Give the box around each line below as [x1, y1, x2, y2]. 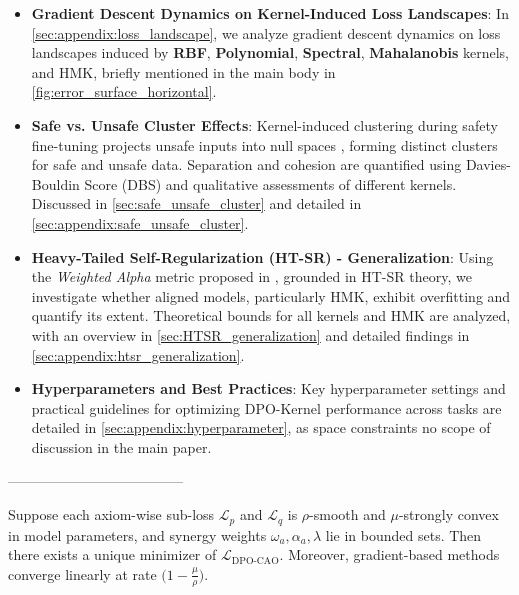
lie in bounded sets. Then [325, 524, 482, 545]
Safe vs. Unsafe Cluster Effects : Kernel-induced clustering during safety [31, 114, 498, 135]
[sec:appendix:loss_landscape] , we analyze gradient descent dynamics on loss [31, 22, 501, 43]
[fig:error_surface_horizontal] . [31, 81, 217, 102]
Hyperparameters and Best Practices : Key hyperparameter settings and [31, 378, 506, 399]
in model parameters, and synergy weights [8, 524, 267, 545]
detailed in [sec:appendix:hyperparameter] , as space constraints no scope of [31, 417, 491, 438]
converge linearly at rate [8, 563, 157, 584]
